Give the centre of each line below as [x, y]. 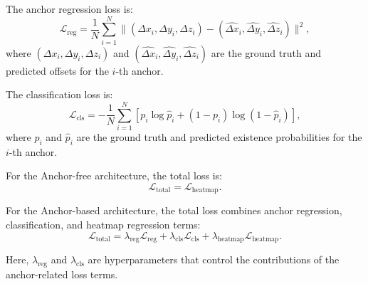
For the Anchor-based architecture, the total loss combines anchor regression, [174, 210]
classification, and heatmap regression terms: [103, 225]
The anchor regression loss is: [69, 9]
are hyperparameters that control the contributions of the [214, 259]
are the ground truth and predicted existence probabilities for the [219, 137]
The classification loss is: [59, 94]
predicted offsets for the [57, 70]
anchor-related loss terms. [62, 274]
